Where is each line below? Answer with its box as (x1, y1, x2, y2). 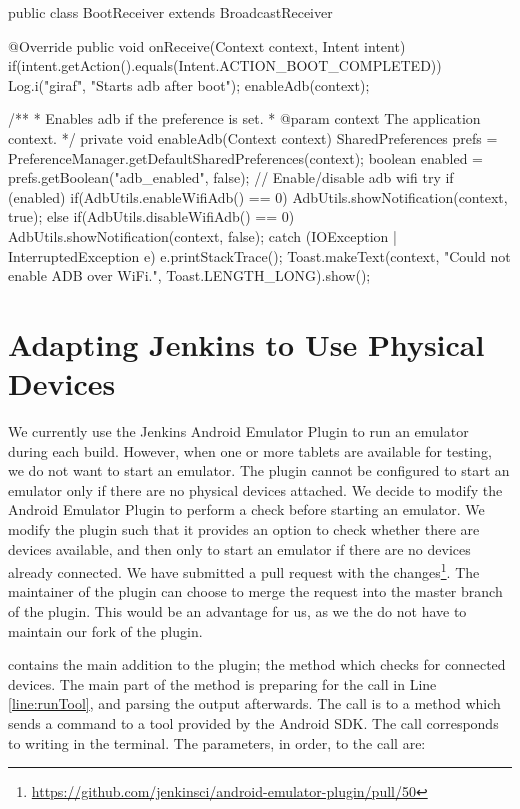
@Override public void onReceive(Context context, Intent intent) (8, 35, 406, 56)
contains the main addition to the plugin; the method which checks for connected (8, 654, 506, 675)
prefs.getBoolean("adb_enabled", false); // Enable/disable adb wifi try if (8, 167, 454, 188)
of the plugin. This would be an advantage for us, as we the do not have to (8, 601, 467, 622)
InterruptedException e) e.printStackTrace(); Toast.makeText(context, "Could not (8, 245, 511, 266)
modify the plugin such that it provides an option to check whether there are (8, 519, 480, 539)
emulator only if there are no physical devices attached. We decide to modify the (8, 479, 503, 500)
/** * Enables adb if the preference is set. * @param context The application (8, 108, 481, 129)
